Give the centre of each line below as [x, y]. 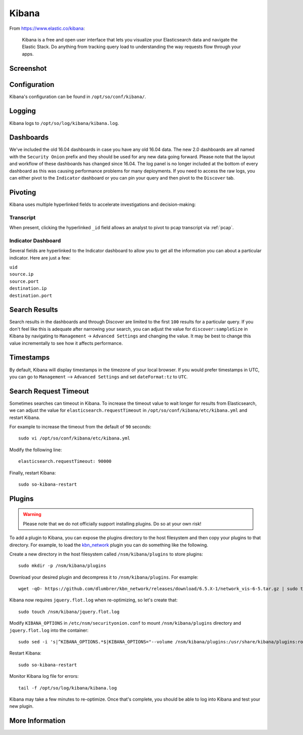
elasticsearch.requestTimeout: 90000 [65, 461]
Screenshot [28, 68]
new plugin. [21, 706]
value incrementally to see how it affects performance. [66, 343]
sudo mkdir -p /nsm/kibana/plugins [62, 566]
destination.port [31, 295]
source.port [24, 281]
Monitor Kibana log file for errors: [44, 676]
